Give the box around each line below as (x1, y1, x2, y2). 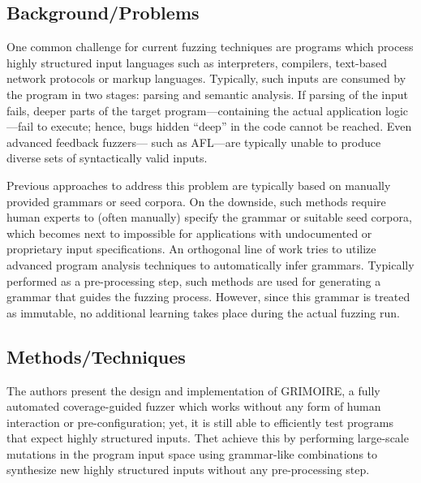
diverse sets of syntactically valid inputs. (6, 149, 208, 166)
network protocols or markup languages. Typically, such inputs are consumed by (6, 70, 406, 87)
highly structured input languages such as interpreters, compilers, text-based (6, 54, 388, 71)
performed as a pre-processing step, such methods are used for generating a (6, 272, 381, 289)
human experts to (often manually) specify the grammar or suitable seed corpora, (6, 209, 412, 226)
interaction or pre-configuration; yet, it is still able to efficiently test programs (6, 413, 393, 430)
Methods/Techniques (6, 343, 186, 369)
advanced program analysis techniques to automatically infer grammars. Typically (6, 256, 415, 273)
